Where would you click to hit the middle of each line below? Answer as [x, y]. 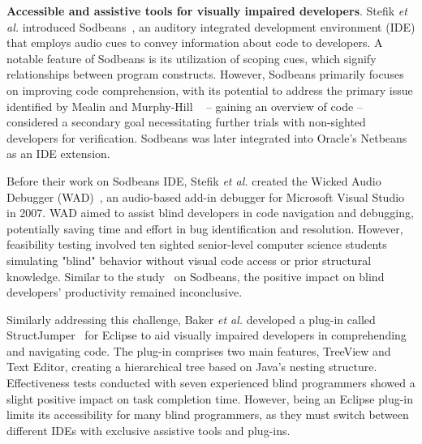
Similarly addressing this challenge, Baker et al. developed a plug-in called [191, 319]
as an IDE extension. [58, 154]
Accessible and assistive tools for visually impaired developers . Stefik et [207, 11]
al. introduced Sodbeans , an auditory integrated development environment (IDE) [211, 26]
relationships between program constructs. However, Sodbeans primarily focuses [205, 74]
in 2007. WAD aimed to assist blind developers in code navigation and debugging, [210, 213]
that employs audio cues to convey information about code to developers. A [195, 43]
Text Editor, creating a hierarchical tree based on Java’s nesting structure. [192, 367]
